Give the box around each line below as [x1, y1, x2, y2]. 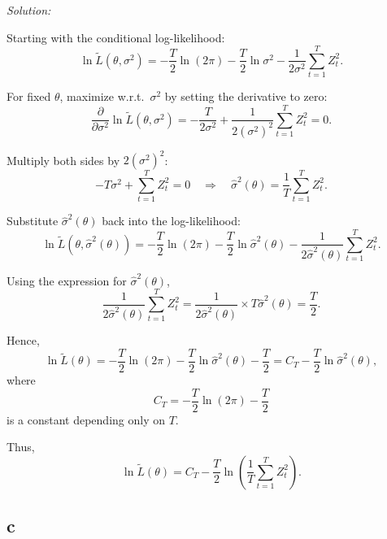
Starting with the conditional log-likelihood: [7, 28, 225, 46]
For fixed [7, 88, 51, 105]
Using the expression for [7, 272, 127, 289]
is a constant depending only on [7, 411, 166, 428]
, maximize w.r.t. [59, 88, 145, 105]
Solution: [7, 2, 51, 18]
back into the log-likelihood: [102, 212, 241, 229]
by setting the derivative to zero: [164, 88, 328, 105]
